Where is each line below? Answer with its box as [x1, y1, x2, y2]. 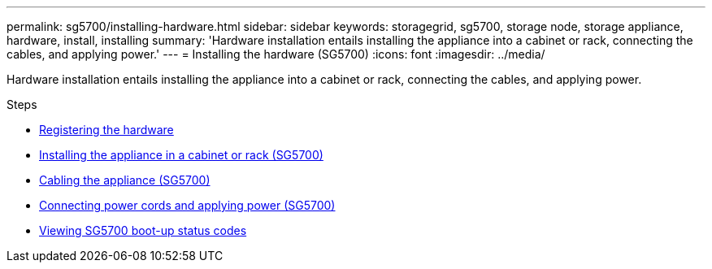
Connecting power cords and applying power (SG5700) [39, 198, 336, 212]
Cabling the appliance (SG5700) [39, 173, 211, 187]
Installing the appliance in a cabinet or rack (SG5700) [39, 148, 323, 162]
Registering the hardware [39, 123, 174, 137]
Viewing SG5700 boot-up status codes [39, 223, 247, 237]
